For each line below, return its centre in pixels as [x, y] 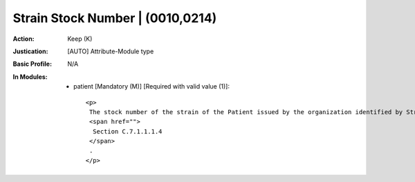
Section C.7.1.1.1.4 [127, 131]
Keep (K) [80, 39]
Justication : [30, 51]
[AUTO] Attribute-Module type [111, 51]
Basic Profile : [32, 64]
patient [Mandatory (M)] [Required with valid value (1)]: [151, 87]
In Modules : [30, 77]
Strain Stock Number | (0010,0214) [115, 18]
